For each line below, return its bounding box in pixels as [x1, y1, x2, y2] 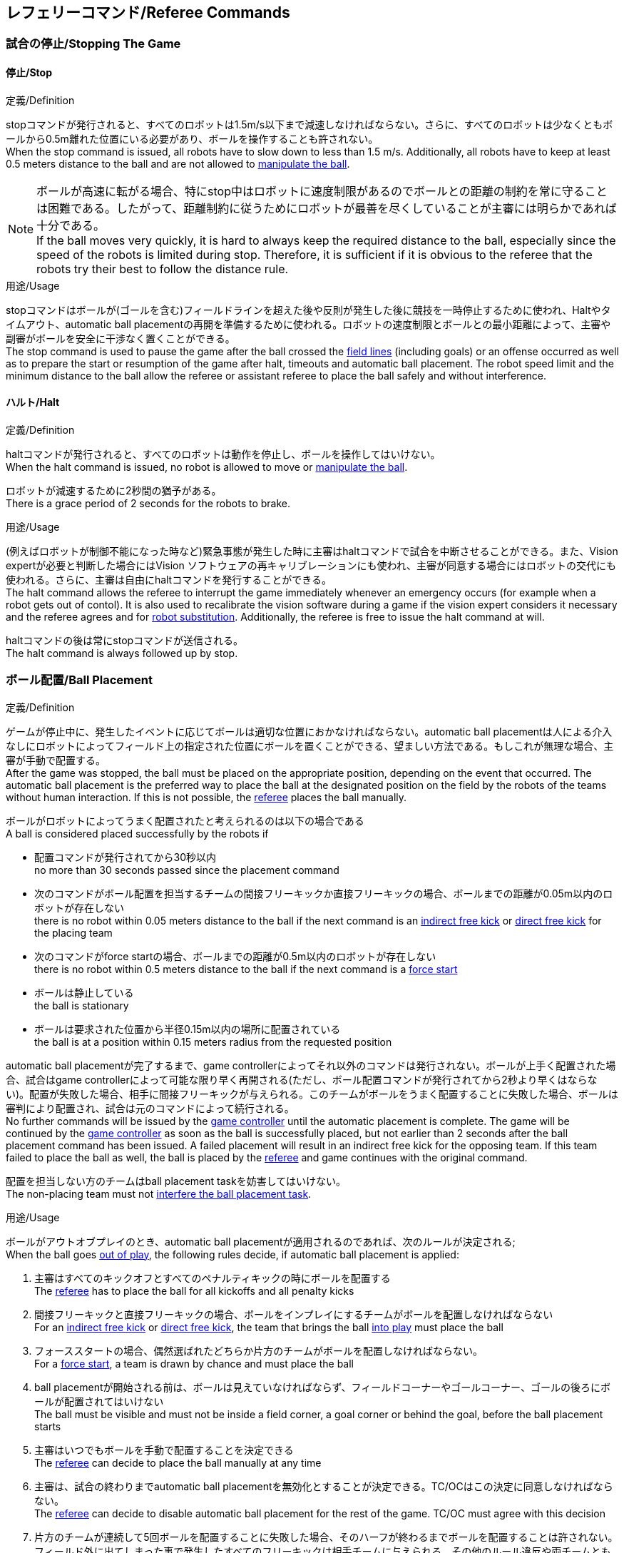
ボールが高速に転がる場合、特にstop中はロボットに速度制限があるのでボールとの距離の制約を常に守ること [36, 183, 608, 198]
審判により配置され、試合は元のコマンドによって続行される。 [6, 1101, 295, 1114]
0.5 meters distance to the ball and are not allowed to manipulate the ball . [6, 157, 350, 170]
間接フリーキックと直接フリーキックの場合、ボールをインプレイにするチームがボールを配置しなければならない [34, 1308, 553, 1320]
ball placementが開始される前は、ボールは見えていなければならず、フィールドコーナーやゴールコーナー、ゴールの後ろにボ [34, 1380, 610, 1393]
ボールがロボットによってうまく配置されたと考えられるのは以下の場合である [6, 814, 364, 827]
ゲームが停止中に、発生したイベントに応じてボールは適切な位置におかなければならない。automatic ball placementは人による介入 [6, 725, 613, 738]
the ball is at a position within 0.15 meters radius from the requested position [34, 1035, 392, 1048]
